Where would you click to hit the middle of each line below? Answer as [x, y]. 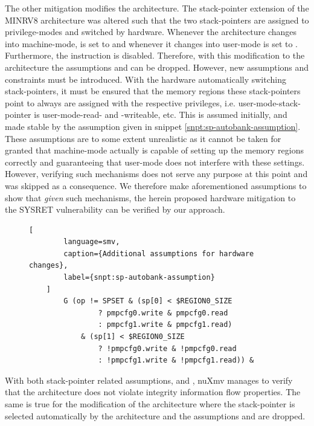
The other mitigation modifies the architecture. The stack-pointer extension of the [157, 8]
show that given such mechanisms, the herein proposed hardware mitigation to [150, 197]
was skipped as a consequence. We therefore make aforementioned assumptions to [156, 185]
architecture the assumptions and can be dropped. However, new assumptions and [157, 67]
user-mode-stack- [269, 102]
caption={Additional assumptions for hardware [159, 253]
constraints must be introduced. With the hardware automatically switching [146, 79]
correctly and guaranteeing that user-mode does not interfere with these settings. [155, 162]
